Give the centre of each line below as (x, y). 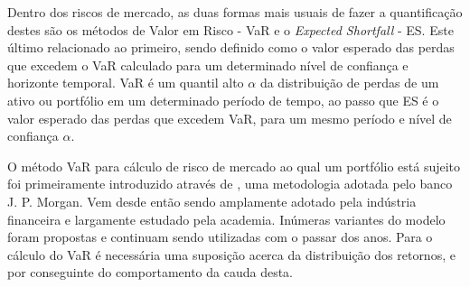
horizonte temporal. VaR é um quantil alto (126, 83)
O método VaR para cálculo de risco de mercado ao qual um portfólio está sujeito (234, 166)
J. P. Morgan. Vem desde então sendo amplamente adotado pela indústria (212, 201)
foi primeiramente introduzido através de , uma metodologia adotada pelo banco (230, 184)
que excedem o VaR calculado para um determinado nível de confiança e (208, 65)
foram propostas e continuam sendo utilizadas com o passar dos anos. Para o (220, 237)
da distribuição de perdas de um (349, 83)
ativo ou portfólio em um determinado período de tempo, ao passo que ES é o (223, 100)
